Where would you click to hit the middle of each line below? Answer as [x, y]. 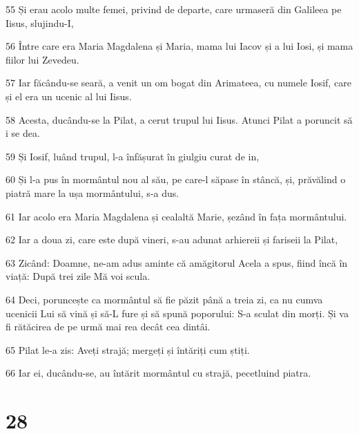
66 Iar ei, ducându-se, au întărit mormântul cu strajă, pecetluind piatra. [158, 373]
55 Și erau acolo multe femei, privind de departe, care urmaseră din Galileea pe [174, 9]
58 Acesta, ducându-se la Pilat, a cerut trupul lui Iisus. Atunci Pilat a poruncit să [179, 119]
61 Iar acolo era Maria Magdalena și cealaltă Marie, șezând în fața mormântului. [176, 216]
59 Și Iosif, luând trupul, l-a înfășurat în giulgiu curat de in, [133, 156]
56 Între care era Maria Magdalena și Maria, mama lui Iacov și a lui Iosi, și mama [179, 46]
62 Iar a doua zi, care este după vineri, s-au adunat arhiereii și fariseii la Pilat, [172, 239]
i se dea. [23, 133]
